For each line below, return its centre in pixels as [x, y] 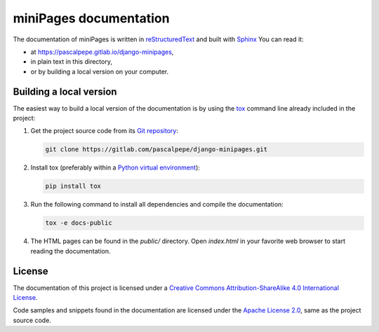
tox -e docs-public [79, 223]
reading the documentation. [71, 251]
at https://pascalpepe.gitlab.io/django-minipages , [102, 52]
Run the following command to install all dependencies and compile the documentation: [157, 205]
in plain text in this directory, [71, 62]
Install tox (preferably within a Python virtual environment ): [115, 167]
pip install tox [73, 186]
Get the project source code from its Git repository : [104, 131]
